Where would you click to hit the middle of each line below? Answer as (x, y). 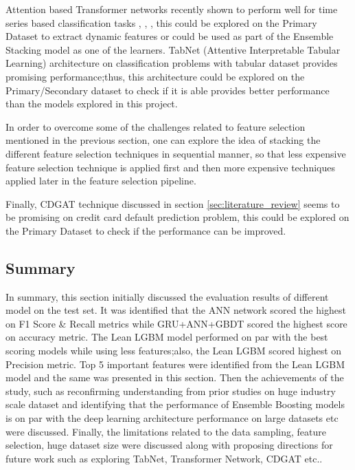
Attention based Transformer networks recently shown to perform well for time (172, 9)
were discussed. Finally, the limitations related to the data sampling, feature (166, 431)
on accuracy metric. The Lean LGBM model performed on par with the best (167, 337)
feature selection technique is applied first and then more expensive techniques (170, 167)
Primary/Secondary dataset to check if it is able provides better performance (168, 90)
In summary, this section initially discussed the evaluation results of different (167, 296)
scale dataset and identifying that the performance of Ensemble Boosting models (175, 404)
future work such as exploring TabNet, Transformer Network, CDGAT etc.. (164, 458)
